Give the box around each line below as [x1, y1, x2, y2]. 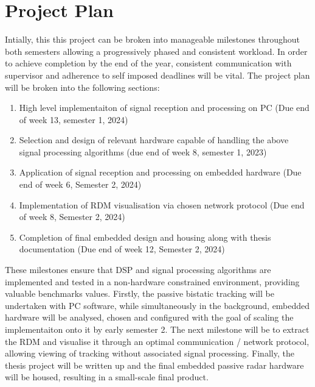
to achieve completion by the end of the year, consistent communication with [5, 57, 292, 69]
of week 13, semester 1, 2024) [19, 113, 128, 126]
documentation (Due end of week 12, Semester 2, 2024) [19, 243, 225, 255]
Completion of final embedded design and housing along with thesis [19, 230, 271, 243]
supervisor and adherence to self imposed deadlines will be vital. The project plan [5, 68, 310, 81]
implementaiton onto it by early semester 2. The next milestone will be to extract [5, 323, 310, 335]
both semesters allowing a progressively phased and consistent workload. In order [5, 44, 308, 57]
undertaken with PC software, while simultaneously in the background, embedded [5, 299, 310, 311]
